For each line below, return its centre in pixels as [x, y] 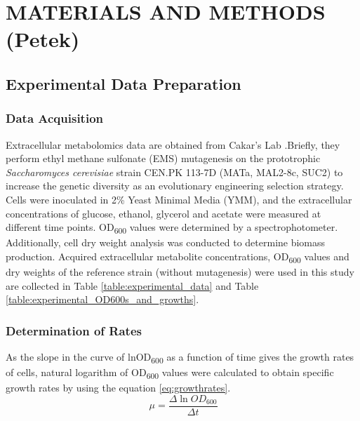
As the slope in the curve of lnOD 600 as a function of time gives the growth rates [180, 357]
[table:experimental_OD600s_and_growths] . [102, 299]
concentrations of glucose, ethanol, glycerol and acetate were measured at [164, 213]
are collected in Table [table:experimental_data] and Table [132, 285]
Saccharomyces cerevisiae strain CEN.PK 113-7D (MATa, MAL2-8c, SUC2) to [174, 172]
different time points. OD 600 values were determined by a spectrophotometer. [172, 228]
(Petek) [43, 39]
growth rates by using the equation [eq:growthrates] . [118, 388]
